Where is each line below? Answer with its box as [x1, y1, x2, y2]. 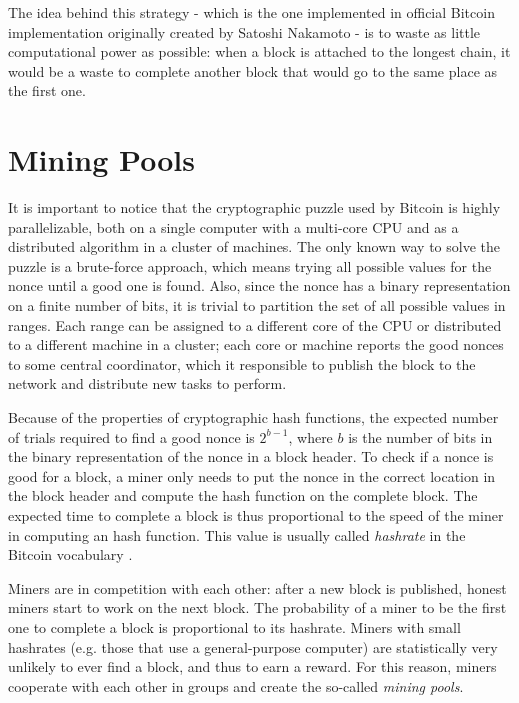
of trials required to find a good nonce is [8, 426, 255, 447]
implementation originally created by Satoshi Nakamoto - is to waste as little [8, 21, 481, 42]
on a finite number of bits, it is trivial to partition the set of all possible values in [8, 295, 506, 316]
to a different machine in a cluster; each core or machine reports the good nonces [8, 334, 504, 355]
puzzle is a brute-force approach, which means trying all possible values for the [8, 255, 492, 276]
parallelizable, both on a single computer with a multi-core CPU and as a [8, 216, 459, 237]
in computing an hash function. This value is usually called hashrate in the [8, 524, 466, 545]
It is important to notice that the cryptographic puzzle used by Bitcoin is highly [8, 197, 501, 218]
